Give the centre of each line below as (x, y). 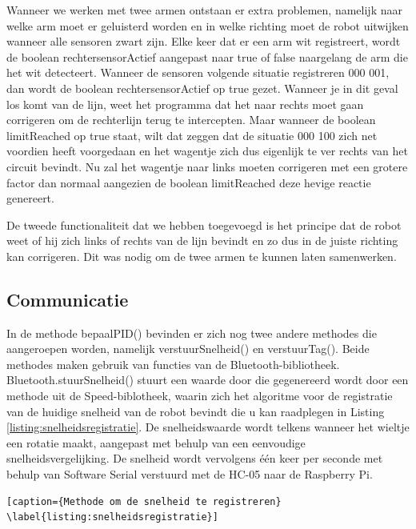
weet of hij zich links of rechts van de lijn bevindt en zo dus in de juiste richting (202, 240)
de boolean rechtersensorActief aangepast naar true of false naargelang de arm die (207, 56)
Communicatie (68, 299)
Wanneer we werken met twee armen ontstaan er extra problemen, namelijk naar (204, 10)
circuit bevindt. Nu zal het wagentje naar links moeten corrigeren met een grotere (207, 166)
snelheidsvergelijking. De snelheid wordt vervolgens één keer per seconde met (195, 458)
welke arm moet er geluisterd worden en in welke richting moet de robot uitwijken (208, 25)
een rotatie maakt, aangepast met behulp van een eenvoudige (156, 442)
